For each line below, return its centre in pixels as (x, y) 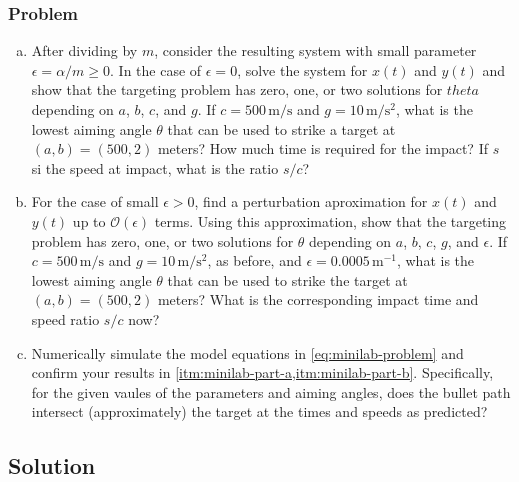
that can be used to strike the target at (287, 279)
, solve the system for (302, 69)
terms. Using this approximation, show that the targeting (330, 220)
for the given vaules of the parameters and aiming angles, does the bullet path (271, 391)
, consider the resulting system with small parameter (315, 50)
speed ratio (65, 318)
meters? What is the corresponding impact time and (318, 299)
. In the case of (156, 69)
